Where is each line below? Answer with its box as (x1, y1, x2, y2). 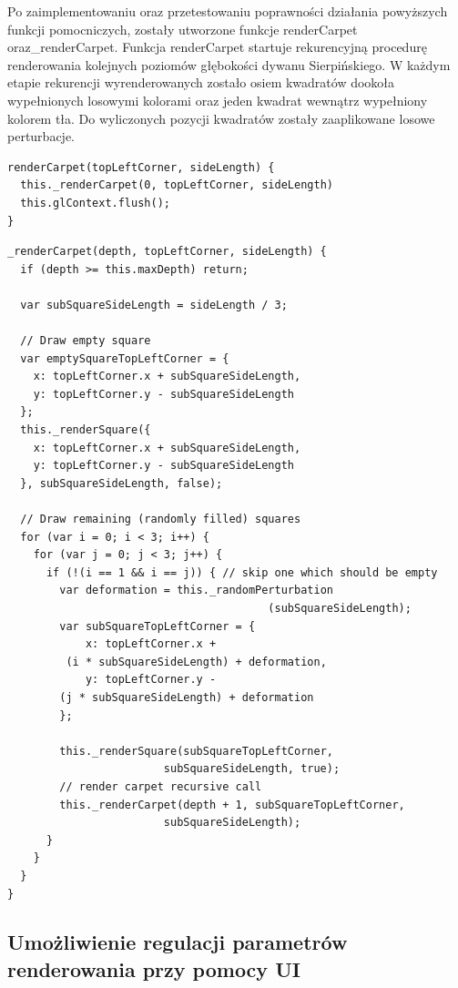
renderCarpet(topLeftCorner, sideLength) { (7, 160, 275, 174)
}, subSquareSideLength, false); (20, 476, 223, 490)
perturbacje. (7, 127, 75, 146)
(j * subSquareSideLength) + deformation (59, 690, 314, 704)
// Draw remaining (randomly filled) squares (20, 513, 301, 526)
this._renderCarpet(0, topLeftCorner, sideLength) (20, 178, 333, 192)
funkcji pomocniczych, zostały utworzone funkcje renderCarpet (7, 19, 358, 38)
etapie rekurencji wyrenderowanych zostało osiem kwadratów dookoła (7, 73, 395, 92)
